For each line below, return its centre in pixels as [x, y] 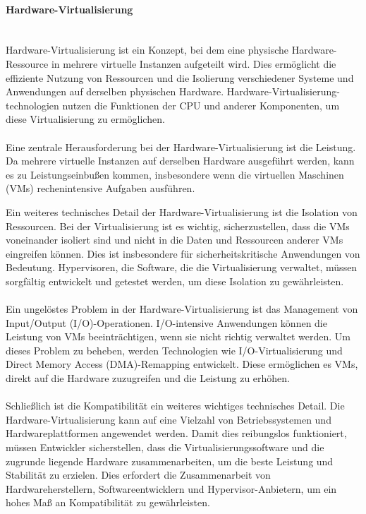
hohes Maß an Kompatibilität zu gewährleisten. [108, 502]
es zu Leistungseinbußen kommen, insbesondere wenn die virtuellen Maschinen [175, 174]
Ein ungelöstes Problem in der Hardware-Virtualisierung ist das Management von [182, 309]
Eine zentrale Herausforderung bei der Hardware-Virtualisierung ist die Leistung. [181, 147]
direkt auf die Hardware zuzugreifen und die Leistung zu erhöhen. [148, 378]
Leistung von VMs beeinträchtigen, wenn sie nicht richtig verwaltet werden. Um [178, 336]
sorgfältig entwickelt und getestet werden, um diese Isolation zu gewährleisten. [175, 281]
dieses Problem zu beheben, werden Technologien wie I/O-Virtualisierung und [174, 350]
